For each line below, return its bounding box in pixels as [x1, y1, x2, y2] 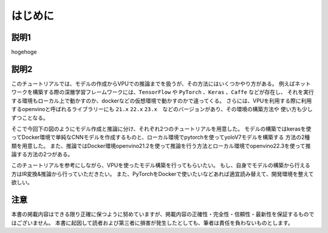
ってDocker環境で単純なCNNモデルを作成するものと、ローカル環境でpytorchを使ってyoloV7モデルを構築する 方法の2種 [11, 133, 310, 141]
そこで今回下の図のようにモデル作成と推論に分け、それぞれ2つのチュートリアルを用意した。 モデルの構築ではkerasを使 [11, 125, 312, 132]
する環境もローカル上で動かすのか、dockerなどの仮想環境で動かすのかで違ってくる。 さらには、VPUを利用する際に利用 [11, 97, 312, 104]
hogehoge [11, 49, 37, 56]
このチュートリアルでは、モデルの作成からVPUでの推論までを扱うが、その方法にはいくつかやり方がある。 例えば [11, 79, 295, 87]
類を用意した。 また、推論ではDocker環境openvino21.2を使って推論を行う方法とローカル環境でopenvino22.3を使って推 [11, 142, 311, 149]
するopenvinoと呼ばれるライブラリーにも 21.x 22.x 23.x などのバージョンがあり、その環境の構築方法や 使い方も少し [11, 106, 313, 113]
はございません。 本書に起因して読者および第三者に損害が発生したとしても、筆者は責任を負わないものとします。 [11, 219, 294, 226]
